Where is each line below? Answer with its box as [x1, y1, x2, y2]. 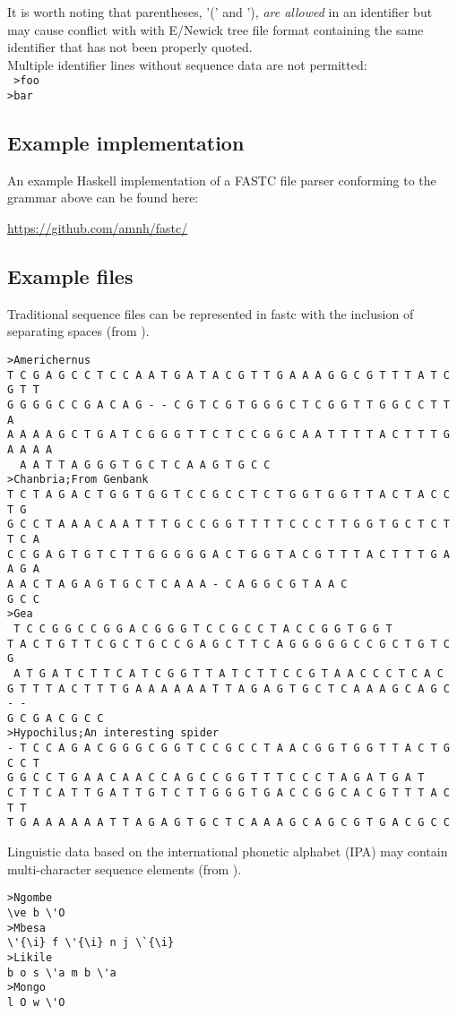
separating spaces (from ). [7, 322, 150, 340]
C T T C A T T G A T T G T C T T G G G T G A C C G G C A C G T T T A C [7, 787, 450, 800]
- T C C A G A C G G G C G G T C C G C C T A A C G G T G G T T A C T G [7, 742, 450, 755]
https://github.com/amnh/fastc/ [7, 219, 188, 237]
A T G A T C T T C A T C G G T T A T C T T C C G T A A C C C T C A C [13, 667, 444, 680]
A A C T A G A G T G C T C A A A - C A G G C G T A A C [7, 577, 348, 590]
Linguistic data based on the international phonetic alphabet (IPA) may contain [7, 842, 448, 861]
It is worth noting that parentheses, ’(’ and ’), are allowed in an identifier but [7, 3, 433, 21]
